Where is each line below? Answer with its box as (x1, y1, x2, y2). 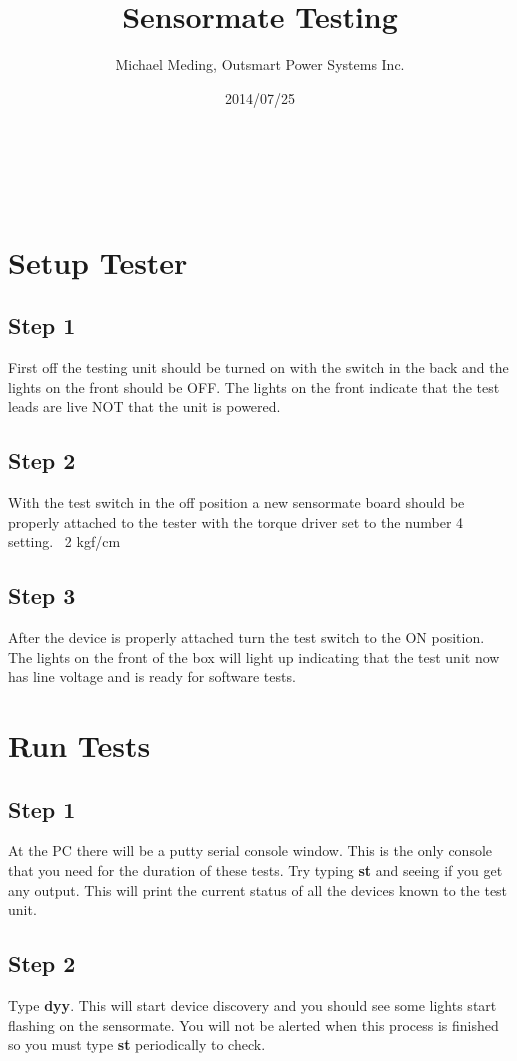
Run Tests (8, 725, 151, 766)
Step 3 (8, 580, 76, 611)
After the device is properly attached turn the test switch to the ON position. (8, 627, 485, 648)
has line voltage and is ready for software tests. (8, 666, 296, 687)
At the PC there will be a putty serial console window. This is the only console (8, 840, 493, 861)
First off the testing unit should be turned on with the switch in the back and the (8, 357, 509, 378)
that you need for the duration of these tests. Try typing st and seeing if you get (8, 860, 503, 880)
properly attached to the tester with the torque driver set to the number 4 (8, 511, 464, 532)
